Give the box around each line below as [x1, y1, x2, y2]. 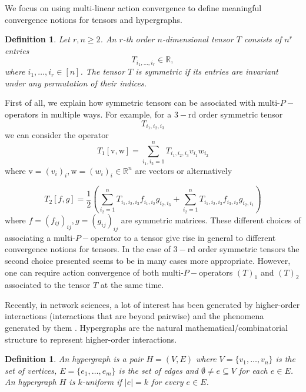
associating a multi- [5, 231, 75, 243]
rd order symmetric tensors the [187, 243, 300, 255]
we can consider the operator [5, 129, 109, 141]
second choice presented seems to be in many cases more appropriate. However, [5, 254, 291, 266]
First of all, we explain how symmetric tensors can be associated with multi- [5, 96, 280, 109]
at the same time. [100, 279, 164, 291]
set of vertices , [5, 364, 57, 376]
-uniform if [82, 376, 122, 388]
